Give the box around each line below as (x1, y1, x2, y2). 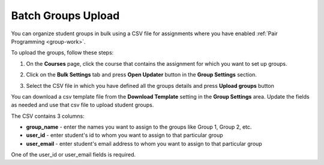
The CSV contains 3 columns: (11, 112, 85, 120)
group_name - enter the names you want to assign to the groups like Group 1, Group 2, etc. (26, 123, 252, 131)
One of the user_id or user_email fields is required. (11, 151, 136, 158)
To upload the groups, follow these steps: (11, 49, 114, 56)
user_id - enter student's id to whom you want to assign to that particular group (26, 132, 223, 139)
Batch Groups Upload (11, 9, 120, 22)
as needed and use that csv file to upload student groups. (11, 102, 154, 109)
